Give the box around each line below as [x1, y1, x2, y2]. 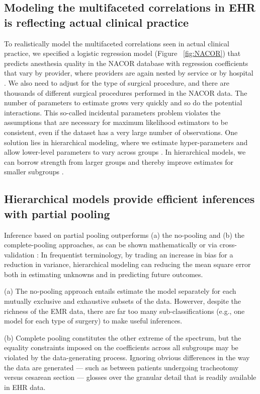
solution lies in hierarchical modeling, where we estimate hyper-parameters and [4, 137, 248, 147]
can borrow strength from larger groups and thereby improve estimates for [4, 156, 234, 167]
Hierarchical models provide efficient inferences [4, 191, 255, 207]
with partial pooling [4, 206, 110, 221]
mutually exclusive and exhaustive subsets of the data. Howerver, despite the [4, 296, 241, 306]
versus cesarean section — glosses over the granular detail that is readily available [4, 372, 256, 382]
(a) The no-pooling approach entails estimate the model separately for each [4, 286, 236, 296]
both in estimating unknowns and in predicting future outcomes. [4, 269, 203, 279]
